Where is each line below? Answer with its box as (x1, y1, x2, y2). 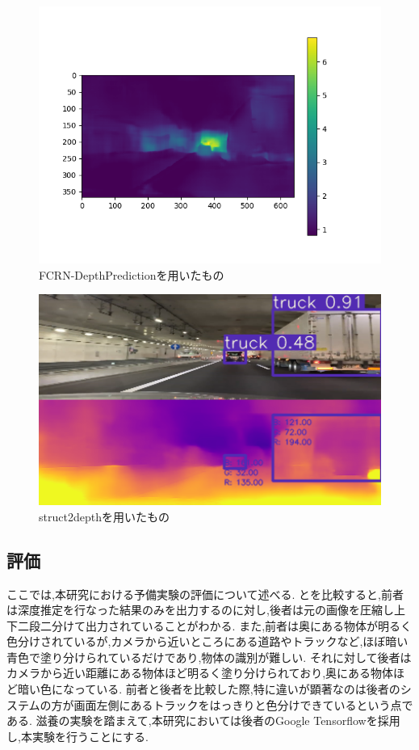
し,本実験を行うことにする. (6, 727, 149, 744)
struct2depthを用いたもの (39, 508, 170, 525)
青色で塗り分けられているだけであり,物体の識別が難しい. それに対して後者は (6, 648, 412, 665)
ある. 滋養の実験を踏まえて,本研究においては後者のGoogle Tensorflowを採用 (6, 712, 400, 729)
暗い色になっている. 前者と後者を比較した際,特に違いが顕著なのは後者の (17, 680, 400, 697)
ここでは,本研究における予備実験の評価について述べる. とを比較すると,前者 (6, 585, 404, 602)
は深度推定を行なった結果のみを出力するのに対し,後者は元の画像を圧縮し (6, 601, 394, 618)
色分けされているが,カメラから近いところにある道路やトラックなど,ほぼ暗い (6, 633, 409, 650)
